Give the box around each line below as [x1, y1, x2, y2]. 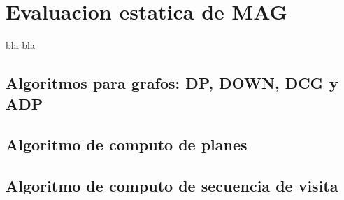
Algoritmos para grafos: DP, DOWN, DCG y [6, 72, 338, 94]
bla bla [6, 38, 36, 52]
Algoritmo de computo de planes [6, 134, 248, 155]
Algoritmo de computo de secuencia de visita [6, 175, 338, 197]
